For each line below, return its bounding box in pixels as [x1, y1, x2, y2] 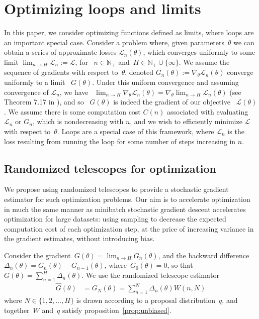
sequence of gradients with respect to [4, 67, 118, 77]
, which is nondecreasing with [32, 116, 124, 127]
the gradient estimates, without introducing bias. [4, 233, 155, 244]
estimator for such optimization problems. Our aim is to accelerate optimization [4, 193, 250, 204]
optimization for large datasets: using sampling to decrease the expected [4, 214, 226, 224]
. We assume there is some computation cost [4, 106, 141, 117]
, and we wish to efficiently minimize [130, 116, 242, 127]
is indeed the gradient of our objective [113, 96, 230, 107]
